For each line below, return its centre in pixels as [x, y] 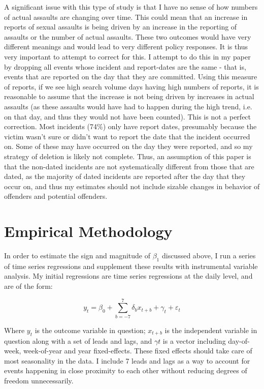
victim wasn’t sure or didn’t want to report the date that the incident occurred [127, 136]
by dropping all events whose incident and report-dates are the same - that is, [125, 66]
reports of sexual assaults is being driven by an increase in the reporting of [121, 27]
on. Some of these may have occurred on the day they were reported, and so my [128, 146]
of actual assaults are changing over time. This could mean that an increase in [126, 17]
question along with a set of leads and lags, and [78, 340]
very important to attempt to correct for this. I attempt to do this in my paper [127, 56]
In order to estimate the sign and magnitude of [77, 255]
